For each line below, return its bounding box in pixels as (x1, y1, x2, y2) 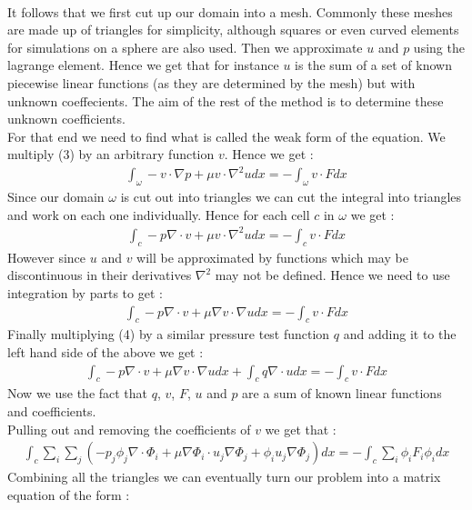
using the (413, 37, 465, 56)
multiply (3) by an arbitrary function (7, 145, 215, 164)
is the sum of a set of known (295, 55, 452, 75)
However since (7, 247, 86, 266)
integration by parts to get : (7, 283, 163, 302)
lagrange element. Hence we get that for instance (7, 55, 279, 75)
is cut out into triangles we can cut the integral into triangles (120, 187, 462, 206)
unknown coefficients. (7, 109, 126, 128)
